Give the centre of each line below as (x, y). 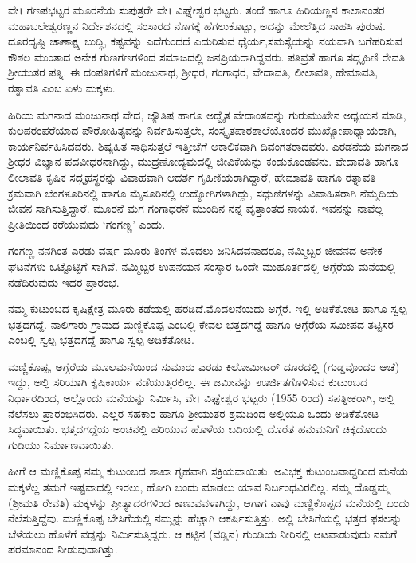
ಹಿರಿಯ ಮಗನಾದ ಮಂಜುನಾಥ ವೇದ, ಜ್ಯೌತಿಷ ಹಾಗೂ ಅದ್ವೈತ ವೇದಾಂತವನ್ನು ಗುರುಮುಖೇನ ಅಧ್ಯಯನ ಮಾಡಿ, (207, 114)
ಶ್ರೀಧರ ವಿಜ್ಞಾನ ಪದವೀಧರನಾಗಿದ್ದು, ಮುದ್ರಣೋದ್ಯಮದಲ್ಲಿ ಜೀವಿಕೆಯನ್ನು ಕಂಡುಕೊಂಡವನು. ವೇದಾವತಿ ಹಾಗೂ (204, 161)
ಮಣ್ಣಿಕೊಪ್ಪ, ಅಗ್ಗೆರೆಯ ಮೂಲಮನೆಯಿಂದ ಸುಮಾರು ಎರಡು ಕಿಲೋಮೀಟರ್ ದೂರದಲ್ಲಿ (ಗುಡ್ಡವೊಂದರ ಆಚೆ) (204, 366)
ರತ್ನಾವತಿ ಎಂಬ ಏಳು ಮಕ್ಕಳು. (62, 87)
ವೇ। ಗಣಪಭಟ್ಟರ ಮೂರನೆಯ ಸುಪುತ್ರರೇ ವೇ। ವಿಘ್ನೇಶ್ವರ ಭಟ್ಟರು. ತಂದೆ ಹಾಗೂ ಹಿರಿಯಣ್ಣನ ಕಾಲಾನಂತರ (196, 10)
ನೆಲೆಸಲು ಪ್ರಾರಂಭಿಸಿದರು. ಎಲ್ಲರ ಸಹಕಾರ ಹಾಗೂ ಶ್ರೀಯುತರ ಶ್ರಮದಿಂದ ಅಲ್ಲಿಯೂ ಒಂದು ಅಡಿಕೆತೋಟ (194, 413)
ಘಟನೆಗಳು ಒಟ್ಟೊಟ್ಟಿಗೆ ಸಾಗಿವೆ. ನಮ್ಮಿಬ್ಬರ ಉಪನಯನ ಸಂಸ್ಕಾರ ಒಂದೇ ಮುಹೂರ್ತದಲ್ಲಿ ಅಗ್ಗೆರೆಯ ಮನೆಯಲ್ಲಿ (202, 266)
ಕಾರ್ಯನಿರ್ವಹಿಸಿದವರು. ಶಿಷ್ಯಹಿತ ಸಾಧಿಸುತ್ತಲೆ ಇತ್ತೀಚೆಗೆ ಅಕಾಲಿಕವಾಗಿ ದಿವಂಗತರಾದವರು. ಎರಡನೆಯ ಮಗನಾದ (208, 145)
